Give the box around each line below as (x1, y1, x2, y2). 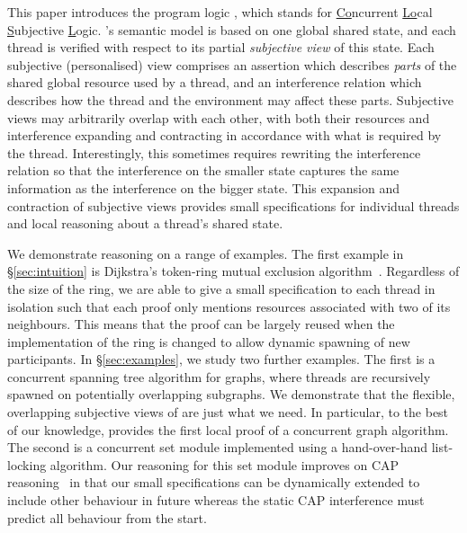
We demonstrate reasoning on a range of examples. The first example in (7, 244, 404, 262)
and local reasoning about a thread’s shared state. (7, 214, 283, 233)
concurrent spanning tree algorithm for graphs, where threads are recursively (7, 367, 431, 386)
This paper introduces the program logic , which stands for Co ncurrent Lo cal (7, 3, 433, 21)
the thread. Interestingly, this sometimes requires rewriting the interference (7, 143, 421, 162)
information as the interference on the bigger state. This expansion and (7, 178, 400, 197)
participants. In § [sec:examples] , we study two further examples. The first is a (7, 350, 436, 369)
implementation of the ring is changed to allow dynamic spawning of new (7, 332, 410, 351)
